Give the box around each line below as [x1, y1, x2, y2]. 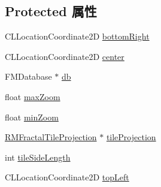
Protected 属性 [5, 2, 97, 20]
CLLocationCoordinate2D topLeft [5, 171, 129, 183]
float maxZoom [5, 90, 60, 102]
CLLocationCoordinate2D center [5, 50, 124, 62]
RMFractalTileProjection [5, 131, 97, 143]
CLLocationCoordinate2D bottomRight [5, 30, 150, 43]
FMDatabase [5, 70, 52, 83]
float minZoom [5, 110, 59, 123]
